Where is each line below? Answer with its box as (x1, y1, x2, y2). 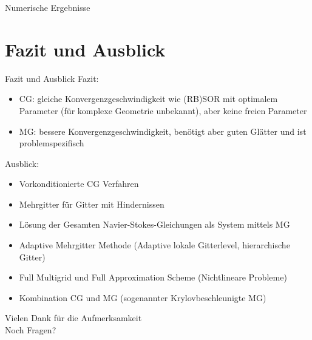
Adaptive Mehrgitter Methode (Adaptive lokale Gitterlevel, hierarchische (19, 239, 290, 251)
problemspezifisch (19, 137, 84, 149)
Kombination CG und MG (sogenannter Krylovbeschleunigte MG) (19, 291, 266, 304)
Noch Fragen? (5, 324, 56, 336)
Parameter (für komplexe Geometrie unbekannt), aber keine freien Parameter (19, 104, 307, 117)
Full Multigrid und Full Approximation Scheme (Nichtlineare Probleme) (19, 271, 287, 284)
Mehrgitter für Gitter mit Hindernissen (19, 197, 164, 210)
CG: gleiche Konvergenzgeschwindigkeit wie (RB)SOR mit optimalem (19, 92, 278, 105)
